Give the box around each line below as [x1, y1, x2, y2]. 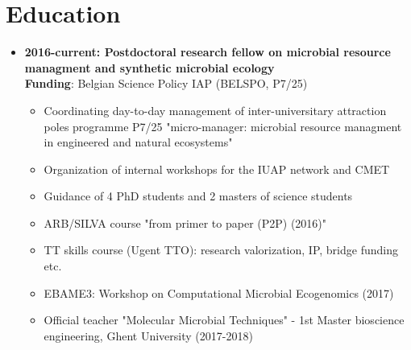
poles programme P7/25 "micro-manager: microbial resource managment [44, 117, 402, 134]
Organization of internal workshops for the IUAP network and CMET [44, 160, 390, 177]
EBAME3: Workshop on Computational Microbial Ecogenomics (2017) [44, 284, 394, 301]
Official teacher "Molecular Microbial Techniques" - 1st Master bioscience [44, 311, 405, 328]
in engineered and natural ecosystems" [44, 134, 233, 150]
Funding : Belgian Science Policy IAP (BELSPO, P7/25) [24, 75, 308, 92]
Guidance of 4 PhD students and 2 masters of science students [44, 187, 353, 204]
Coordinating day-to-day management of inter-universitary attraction [44, 101, 387, 118]
